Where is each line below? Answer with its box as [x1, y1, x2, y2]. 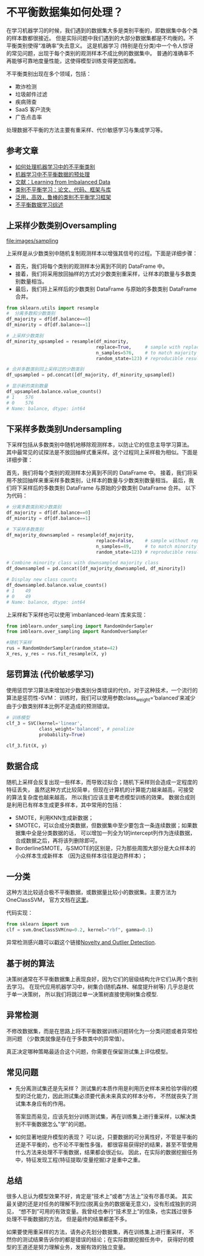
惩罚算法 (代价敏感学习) [6, 669, 94, 680]
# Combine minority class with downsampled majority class [6, 560, 159, 566]
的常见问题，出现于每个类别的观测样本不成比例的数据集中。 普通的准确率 [6, 49, 189, 56]
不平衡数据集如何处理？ [6, 5, 124, 19]
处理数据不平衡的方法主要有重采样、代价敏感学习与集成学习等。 [6, 126, 166, 134]
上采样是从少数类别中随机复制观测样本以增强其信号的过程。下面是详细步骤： [6, 250, 198, 257]
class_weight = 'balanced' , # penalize [38, 726, 135, 732]
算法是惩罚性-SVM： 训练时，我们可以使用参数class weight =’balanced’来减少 [6, 694, 195, 703]
